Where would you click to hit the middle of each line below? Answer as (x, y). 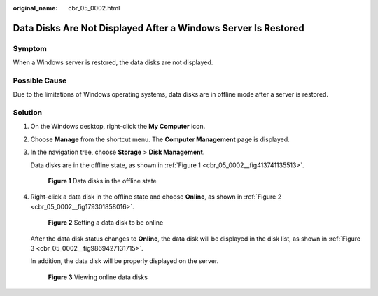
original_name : (35, 8)
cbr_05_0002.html (94, 8)
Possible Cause (40, 80)
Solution (28, 113)
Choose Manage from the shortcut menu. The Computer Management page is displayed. (160, 139)
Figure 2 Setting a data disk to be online (106, 223)
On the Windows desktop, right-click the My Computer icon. (118, 127)
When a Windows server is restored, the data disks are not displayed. (113, 62)
